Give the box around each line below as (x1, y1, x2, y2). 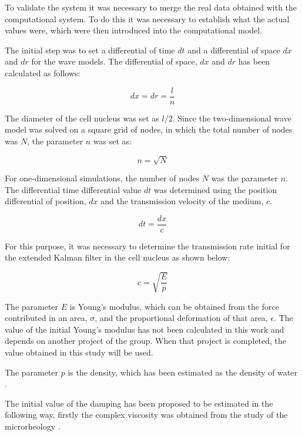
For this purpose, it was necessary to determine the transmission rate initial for (5, 239, 290, 252)
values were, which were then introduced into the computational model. (5, 24, 263, 36)
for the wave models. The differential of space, (31, 55, 197, 67)
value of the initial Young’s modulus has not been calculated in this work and (5, 323, 284, 335)
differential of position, (5, 195, 86, 207)
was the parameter (211, 171, 278, 184)
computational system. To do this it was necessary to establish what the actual (5, 12, 290, 25)
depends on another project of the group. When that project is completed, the (5, 334, 287, 347)
